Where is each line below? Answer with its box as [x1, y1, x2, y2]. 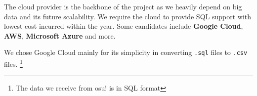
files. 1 [4, 57, 23, 69]
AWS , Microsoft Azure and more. [4, 30, 116, 41]
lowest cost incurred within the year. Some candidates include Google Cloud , [4, 21, 243, 31]
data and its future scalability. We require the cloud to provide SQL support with [4, 11, 252, 21]
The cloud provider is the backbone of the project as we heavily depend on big [4, 1, 242, 11]
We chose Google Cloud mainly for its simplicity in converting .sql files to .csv [4, 47, 248, 57]
